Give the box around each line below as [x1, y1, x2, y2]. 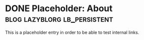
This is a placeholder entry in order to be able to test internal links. [5, 29, 139, 35]
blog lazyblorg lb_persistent [5, 13, 114, 24]
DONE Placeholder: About [5, 3, 113, 14]
